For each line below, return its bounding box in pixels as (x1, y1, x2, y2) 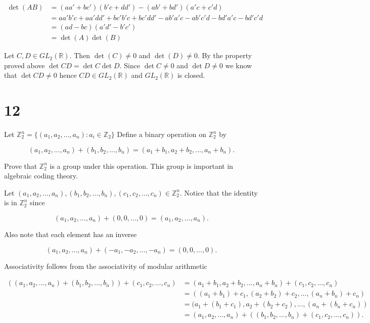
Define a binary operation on (117, 129, 206, 140)
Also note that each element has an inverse (4, 229, 137, 239)
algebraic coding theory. (4, 170, 78, 181)
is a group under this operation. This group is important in (50, 160, 234, 171)
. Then (69, 50, 90, 61)
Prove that (4, 160, 37, 171)
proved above (4, 60, 45, 70)
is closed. (177, 70, 205, 80)
